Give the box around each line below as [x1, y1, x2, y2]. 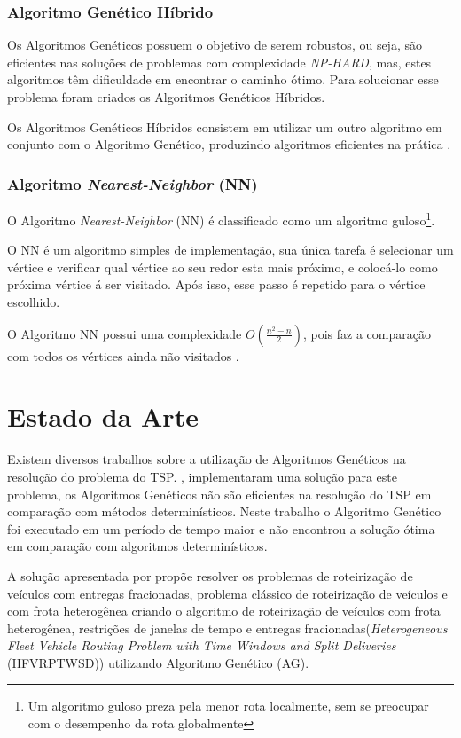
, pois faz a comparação [302, 324, 431, 342]
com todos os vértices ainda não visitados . [7, 346, 239, 365]
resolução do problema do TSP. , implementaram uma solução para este [7, 467, 398, 485]
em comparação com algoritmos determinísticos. [7, 537, 268, 555]
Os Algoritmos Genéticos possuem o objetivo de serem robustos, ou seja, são [7, 35, 422, 54]
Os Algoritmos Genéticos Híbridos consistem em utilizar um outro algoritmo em [7, 117, 442, 136]
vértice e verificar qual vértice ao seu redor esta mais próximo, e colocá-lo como [7, 257, 438, 276]
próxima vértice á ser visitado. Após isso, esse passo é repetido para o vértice [7, 275, 426, 294]
